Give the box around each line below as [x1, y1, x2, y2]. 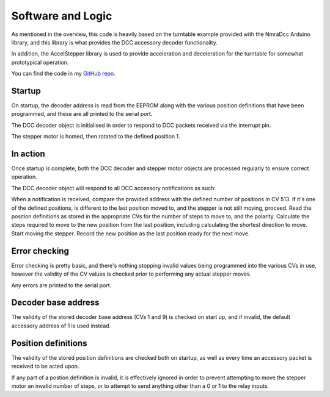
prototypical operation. [11, 59, 69, 66]
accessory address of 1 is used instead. [11, 322, 111, 329]
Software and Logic [11, 9, 112, 23]
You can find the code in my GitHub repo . [11, 70, 116, 77]
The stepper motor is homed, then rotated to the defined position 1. [11, 133, 180, 140]
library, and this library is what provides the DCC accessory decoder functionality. [11, 38, 218, 46]
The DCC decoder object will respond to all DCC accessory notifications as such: [11, 184, 216, 191]
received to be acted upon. [11, 363, 79, 370]
